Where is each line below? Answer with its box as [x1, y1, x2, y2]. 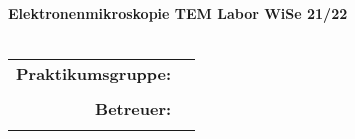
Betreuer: [95, 97, 172, 121]
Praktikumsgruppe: [16, 62, 172, 86]
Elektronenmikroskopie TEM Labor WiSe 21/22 [8, 3, 348, 24]
